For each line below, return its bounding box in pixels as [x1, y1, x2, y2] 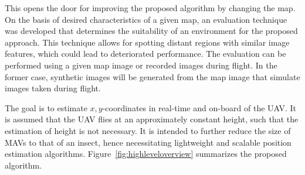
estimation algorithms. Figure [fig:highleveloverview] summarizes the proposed [5, 147, 287, 160]
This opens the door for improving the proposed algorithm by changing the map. [5, 2, 296, 13]
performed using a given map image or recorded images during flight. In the [5, 59, 277, 71]
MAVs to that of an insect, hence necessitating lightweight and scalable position [5, 136, 292, 148]
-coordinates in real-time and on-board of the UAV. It [102, 101, 297, 114]
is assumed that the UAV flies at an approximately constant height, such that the [5, 113, 299, 125]
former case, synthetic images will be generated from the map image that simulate [5, 70, 300, 83]
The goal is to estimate [5, 101, 87, 114]
